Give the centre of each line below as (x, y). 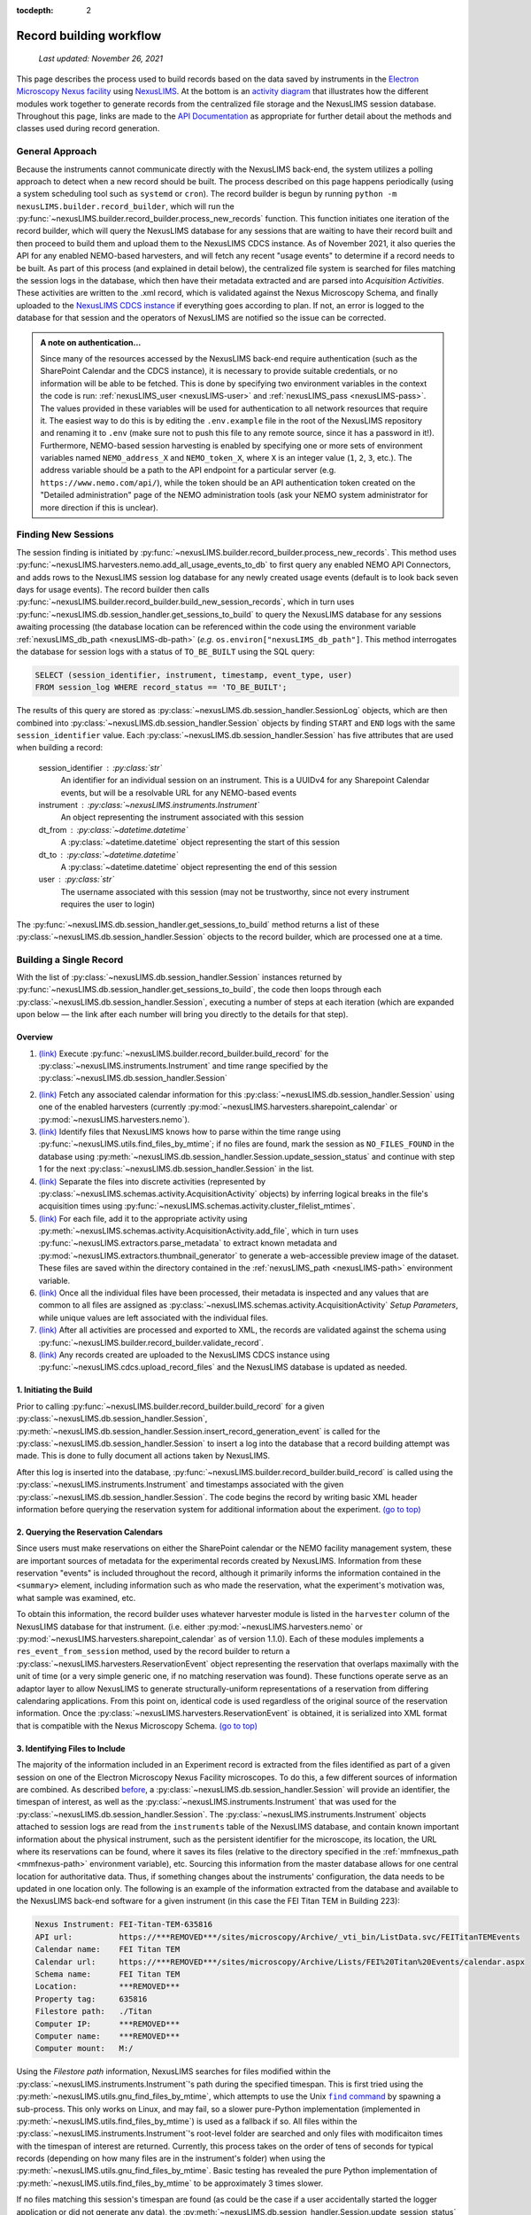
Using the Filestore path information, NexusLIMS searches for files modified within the (173, 2071)
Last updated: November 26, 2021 (101, 58)
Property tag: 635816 (91, 1999)
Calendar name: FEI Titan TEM (108, 1950)
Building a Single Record (70, 960)
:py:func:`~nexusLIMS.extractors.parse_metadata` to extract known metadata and (188, 1243)
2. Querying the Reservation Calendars (90, 1532)
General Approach (57, 152)
